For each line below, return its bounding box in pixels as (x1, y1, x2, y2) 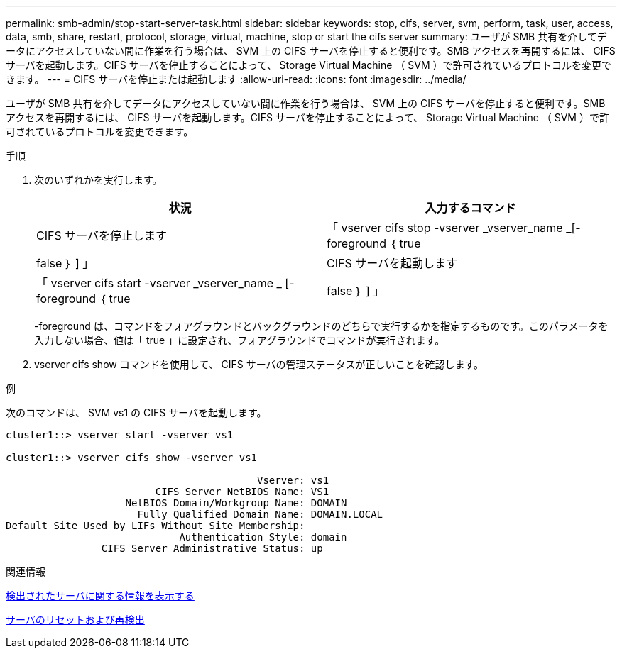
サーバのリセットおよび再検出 (6, 614, 145, 626)
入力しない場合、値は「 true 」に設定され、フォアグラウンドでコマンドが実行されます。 (34, 334, 445, 346)
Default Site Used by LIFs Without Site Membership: (6, 520, 305, 531)
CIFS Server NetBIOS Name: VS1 (155, 486, 329, 497)
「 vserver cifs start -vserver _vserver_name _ (36, 276, 282, 290)
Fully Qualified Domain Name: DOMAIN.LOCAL (137, 509, 383, 520)
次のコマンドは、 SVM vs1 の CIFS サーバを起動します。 (6, 406, 267, 419)
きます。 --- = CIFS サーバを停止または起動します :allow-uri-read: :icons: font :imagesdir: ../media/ (6, 73, 466, 85)
